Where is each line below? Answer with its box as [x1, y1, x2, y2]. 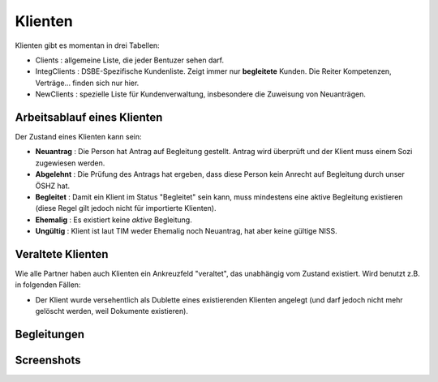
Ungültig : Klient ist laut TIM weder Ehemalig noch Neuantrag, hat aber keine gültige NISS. [35, 226, 338, 236]
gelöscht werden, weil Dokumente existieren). [35, 307, 188, 316]
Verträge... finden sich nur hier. [35, 78, 140, 88]
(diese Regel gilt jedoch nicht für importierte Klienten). [35, 204, 217, 213]
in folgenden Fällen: [15, 280, 81, 290]
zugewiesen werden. [35, 158, 105, 168]
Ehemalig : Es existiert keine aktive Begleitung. [35, 215, 192, 225]
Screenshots [15, 354, 81, 367]
